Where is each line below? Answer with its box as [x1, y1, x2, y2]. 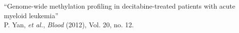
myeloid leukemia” [4, 10, 58, 20]
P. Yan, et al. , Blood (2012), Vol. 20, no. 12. [4, 20, 134, 30]
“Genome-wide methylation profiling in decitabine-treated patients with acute [4, 1, 236, 11]
